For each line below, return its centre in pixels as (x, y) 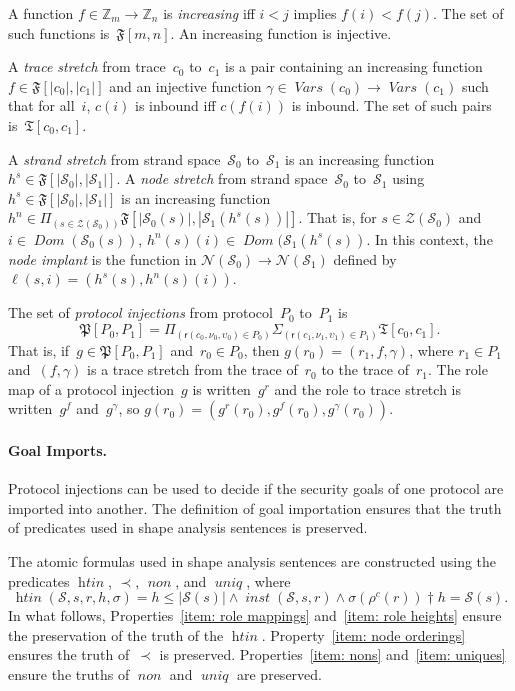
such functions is (59, 32)
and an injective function (185, 85)
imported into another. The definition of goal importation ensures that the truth (255, 507)
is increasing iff (209, 13)
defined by (365, 258)
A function (41, 13)
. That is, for (337, 217)
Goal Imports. (58, 449)
